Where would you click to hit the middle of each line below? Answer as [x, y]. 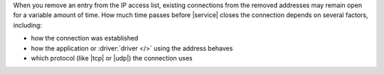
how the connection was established [85, 38]
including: [28, 25]
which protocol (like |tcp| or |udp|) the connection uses [112, 58]
